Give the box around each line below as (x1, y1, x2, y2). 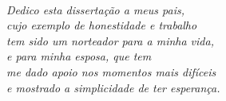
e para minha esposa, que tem (6, 48, 152, 64)
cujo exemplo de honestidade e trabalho (6, 17, 197, 33)
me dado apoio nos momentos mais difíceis (6, 63, 216, 80)
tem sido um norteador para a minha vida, (6, 32, 214, 49)
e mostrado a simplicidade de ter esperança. (6, 79, 220, 95)
